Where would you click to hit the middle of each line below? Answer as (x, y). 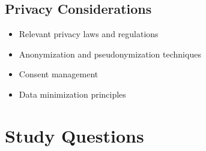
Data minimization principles (72, 94)
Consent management (59, 74)
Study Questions (74, 135)
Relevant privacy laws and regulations (89, 34)
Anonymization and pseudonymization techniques (110, 54)
